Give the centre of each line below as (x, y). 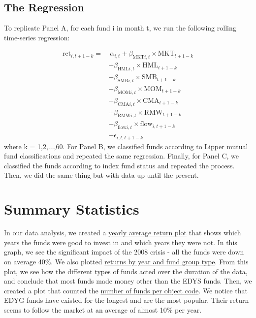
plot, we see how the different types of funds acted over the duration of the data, (126, 271)
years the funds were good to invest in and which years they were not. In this (121, 242)
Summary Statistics (72, 209)
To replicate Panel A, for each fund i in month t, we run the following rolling (120, 28)
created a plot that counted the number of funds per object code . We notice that (126, 290)
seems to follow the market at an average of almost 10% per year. (103, 309)
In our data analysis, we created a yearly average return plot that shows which (123, 233)
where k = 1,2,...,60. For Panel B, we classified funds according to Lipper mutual (126, 146)
